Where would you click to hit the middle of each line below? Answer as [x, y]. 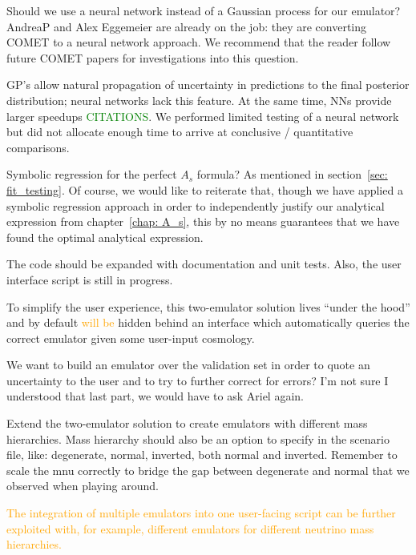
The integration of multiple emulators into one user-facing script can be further [201, 513]
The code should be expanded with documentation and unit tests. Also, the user [204, 264]
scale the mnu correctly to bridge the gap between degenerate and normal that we [208, 470]
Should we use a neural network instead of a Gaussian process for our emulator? [204, 10]
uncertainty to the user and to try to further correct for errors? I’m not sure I [198, 380]
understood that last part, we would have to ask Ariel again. [155, 396]
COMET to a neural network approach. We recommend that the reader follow [199, 42]
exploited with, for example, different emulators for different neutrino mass [190, 528]
